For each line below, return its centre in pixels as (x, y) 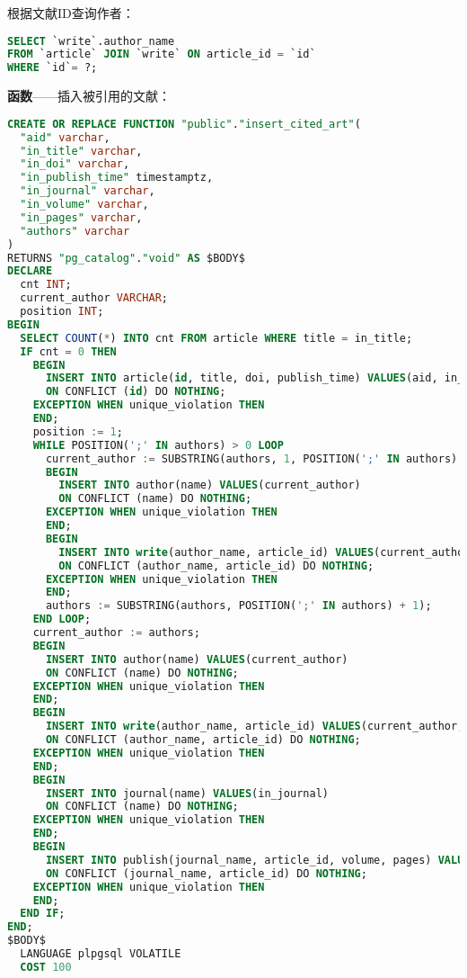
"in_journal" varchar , (88, 191)
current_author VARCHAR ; (94, 298)
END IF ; (43, 914)
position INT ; (62, 312)
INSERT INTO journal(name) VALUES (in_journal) (187, 793)
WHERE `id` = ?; (53, 68)
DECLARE (30, 271)
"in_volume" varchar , (84, 205)
